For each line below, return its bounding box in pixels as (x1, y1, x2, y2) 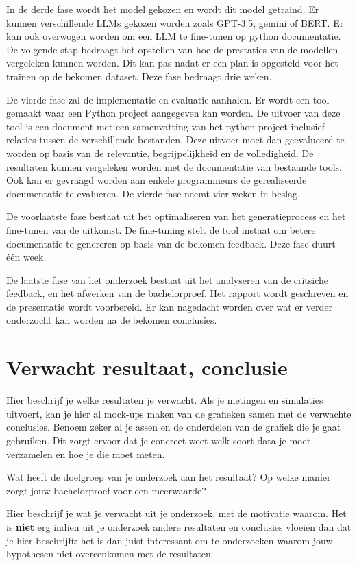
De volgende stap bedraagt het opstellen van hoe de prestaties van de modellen (6, 42, 338, 56)
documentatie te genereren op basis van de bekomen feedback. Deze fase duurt (6, 236, 336, 250)
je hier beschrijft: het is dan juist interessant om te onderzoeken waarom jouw (6, 533, 333, 547)
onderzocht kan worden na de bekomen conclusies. (6, 313, 217, 327)
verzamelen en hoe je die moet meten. (6, 446, 165, 461)
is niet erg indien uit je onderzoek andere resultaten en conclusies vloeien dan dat (6, 519, 352, 533)
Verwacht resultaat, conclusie (6, 353, 288, 381)
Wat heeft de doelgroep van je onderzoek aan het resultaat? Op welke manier (6, 470, 331, 484)
